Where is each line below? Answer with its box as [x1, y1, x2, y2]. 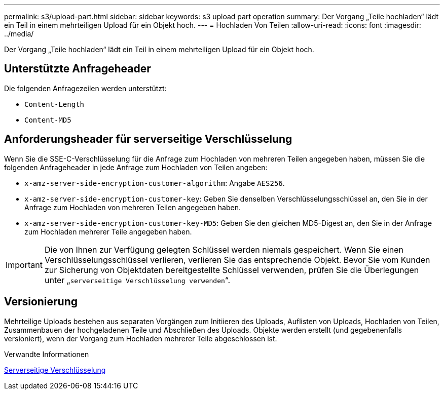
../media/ [4, 29, 34, 38]
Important [6, 259, 43, 270]
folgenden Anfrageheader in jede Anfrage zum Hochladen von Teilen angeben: [4, 163, 268, 172]
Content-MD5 [24, 115, 71, 124]
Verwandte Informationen [4, 349, 89, 359]
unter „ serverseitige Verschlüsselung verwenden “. [44, 274, 231, 285]
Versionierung [4, 295, 78, 308]
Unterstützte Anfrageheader [4, 62, 151, 75]
